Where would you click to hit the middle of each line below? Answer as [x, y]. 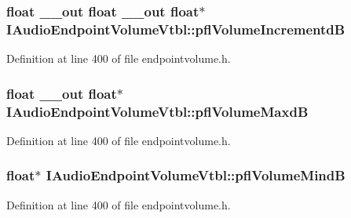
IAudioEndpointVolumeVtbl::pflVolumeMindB [196, 175]
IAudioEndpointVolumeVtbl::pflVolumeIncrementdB [176, 29]
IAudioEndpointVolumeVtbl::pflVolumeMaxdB [157, 111]
